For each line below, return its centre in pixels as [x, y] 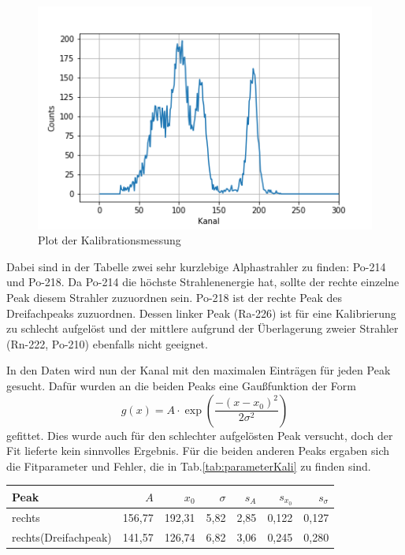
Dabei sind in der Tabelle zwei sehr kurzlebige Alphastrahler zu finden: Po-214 [196, 266]
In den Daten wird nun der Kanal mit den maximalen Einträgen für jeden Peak [199, 370]
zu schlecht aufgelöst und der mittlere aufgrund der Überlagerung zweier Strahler [202, 328]
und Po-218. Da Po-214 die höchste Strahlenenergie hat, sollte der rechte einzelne [203, 282]
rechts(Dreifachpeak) [62, 536]
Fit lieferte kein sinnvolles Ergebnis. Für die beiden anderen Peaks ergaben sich [198, 451]
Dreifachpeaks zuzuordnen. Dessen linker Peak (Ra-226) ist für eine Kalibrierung [201, 313]
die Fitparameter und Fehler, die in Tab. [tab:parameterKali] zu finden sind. [189, 466]
